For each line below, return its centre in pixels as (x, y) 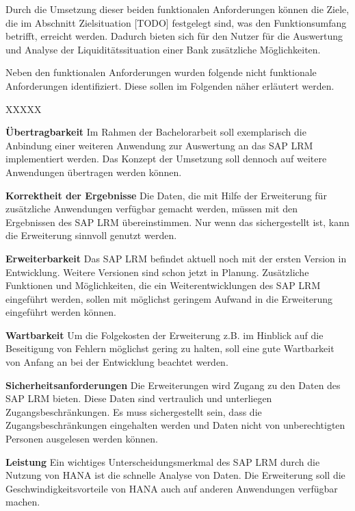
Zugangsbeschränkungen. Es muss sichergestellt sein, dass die (134, 411)
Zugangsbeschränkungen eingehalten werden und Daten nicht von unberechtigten (175, 425)
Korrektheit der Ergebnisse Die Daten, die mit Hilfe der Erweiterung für (166, 195)
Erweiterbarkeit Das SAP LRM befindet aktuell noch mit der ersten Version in (176, 258)
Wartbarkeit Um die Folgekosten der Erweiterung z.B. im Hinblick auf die (165, 335)
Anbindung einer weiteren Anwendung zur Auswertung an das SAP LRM (159, 145)
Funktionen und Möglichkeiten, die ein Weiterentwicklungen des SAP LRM (163, 285)
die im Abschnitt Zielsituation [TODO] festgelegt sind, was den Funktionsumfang (176, 22)
